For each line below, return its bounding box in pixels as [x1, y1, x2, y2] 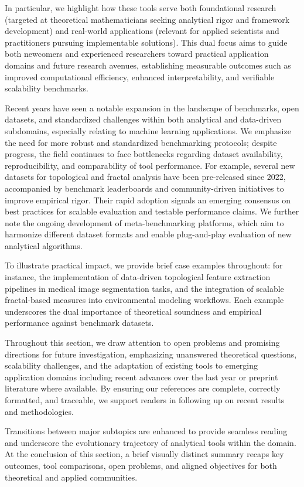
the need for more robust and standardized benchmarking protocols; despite [5, 136, 277, 148]
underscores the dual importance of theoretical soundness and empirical [5, 305, 262, 317]
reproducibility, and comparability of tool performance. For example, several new [5, 159, 295, 171]
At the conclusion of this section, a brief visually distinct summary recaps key [5, 448, 284, 460]
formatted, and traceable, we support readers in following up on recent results [5, 394, 285, 406]
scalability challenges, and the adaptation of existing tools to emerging [5, 359, 258, 372]
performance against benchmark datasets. [5, 316, 154, 329]
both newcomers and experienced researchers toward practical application [5, 47, 269, 60]
